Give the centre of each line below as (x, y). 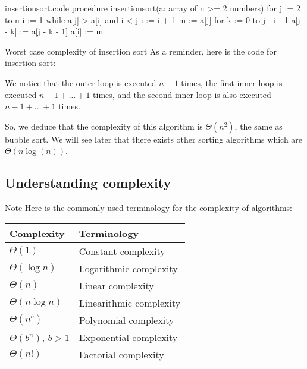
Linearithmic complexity (130, 302)
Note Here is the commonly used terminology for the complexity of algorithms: (148, 208)
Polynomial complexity (126, 320)
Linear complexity (116, 285)
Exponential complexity (128, 337)
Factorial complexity (121, 354)
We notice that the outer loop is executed (81, 82)
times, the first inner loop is (232, 82)
